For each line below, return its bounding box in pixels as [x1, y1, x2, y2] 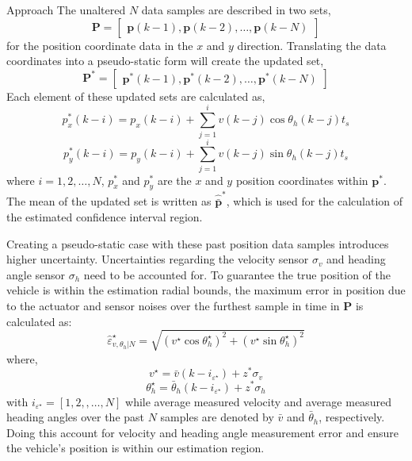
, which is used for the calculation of [226, 193, 403, 209]
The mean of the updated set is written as [6, 193, 212, 209]
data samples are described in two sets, [141, 2, 331, 17]
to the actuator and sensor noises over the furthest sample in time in [6, 297, 340, 313]
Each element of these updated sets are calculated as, [6, 87, 265, 104]
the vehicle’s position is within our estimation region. [6, 440, 265, 456]
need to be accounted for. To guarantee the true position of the [83, 266, 391, 282]
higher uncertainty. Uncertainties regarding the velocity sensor [6, 251, 309, 267]
